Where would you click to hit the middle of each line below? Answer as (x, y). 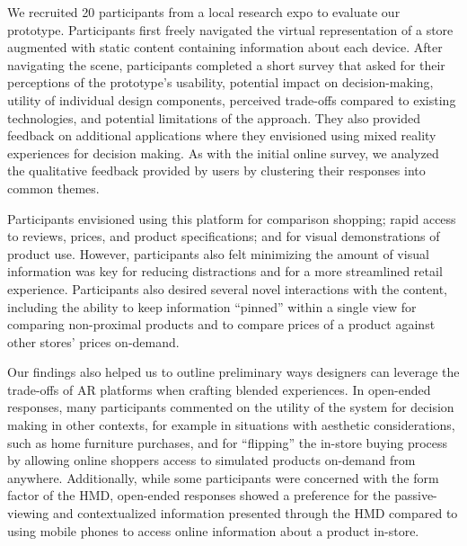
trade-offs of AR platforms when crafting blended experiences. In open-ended (219, 389)
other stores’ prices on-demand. (93, 341)
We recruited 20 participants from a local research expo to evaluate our (204, 12)
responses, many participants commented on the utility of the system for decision (231, 407)
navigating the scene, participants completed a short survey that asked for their (226, 64)
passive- (416, 495)
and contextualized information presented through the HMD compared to (255, 513)
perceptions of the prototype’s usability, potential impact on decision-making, (220, 82)
